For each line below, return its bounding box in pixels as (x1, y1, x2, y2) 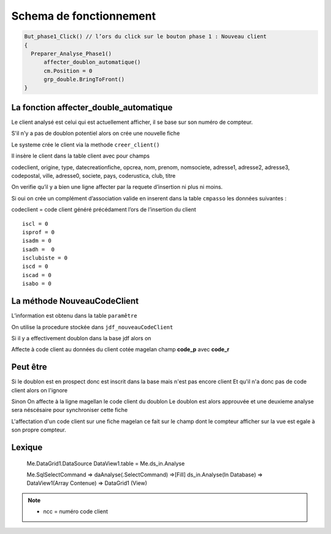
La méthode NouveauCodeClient (11, 296, 139, 307)
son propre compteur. (11, 426, 67, 433)
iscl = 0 (22, 220, 48, 227)
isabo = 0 (22, 280, 51, 288)
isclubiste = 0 (22, 254, 68, 262)
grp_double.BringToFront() (44, 76, 125, 83)
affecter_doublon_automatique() (44, 59, 141, 66)
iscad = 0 (22, 272, 51, 278)
